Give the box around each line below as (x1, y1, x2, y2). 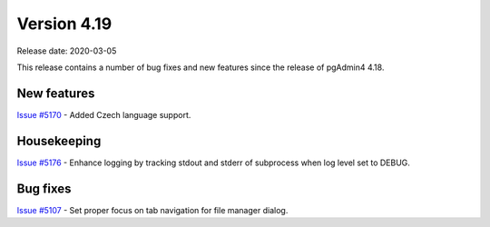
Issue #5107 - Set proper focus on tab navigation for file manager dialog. (16, 204, 289, 215)
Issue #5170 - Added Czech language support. (16, 109, 191, 120)
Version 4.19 (16, 14, 113, 34)
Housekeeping (16, 133, 102, 149)
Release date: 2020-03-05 (16, 45, 117, 56)
